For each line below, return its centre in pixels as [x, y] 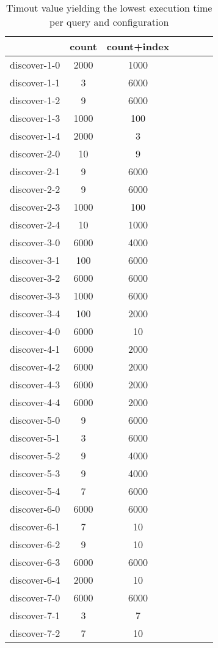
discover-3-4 [35, 313]
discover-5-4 [35, 491]
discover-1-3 [35, 118]
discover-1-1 [35, 82]
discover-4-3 [35, 384]
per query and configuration [109, 22]
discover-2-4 [35, 224]
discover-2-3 [35, 207]
